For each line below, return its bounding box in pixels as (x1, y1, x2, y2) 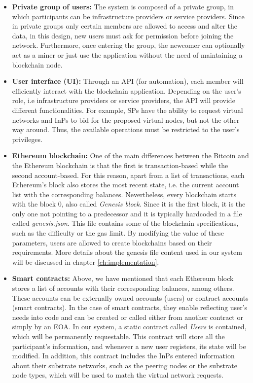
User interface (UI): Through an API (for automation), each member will (12, 76, 244, 86)
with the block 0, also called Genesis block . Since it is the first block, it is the (12, 199, 246, 209)
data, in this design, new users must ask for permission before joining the (12, 30, 234, 40)
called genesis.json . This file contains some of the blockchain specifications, (12, 218, 239, 228)
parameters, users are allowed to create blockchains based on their (12, 237, 212, 247)
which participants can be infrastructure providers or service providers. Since (12, 11, 245, 21)
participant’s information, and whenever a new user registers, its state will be (12, 341, 246, 351)
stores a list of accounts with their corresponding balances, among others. (12, 283, 234, 293)
